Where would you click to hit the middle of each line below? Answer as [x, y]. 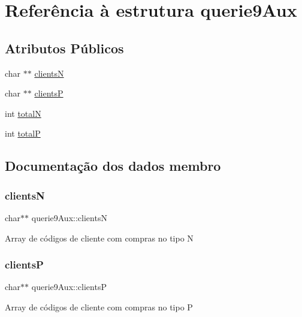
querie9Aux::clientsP [69, 287]
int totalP [23, 133]
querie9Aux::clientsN [69, 217]
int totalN [23, 113]
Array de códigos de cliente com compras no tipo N [99, 238]
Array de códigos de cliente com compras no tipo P [99, 307]
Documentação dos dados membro [113, 166]
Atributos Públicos [64, 48]
